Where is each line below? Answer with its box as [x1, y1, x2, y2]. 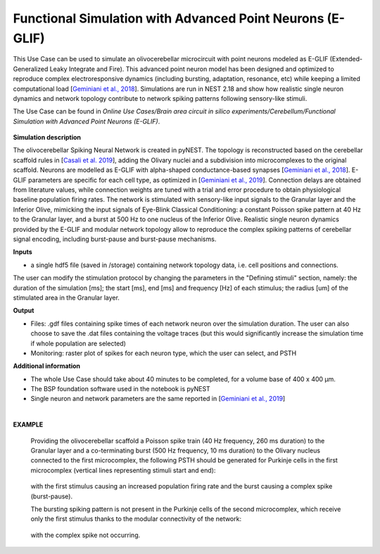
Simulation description [13, 133, 81, 142]
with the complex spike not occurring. [30, 531, 141, 539]
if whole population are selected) [30, 339, 127, 347]
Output [13, 307, 34, 315]
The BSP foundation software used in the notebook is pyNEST [30, 385, 210, 393]
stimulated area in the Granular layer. [13, 293, 120, 302]
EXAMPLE [13, 420, 44, 429]
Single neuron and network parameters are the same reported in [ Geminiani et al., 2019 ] [30, 395, 286, 403]
